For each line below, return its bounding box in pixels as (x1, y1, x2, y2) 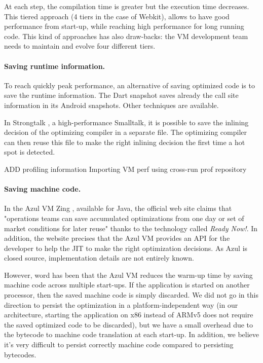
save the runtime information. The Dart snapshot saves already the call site (4, 90, 239, 100)
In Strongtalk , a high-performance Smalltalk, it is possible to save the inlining (4, 117, 249, 127)
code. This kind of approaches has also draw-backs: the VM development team (4, 30, 248, 41)
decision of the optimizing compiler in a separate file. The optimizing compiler (4, 127, 247, 137)
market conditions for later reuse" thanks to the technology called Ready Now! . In (4, 223, 258, 233)
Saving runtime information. (4, 60, 105, 71)
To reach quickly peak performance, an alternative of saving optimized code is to (4, 80, 255, 90)
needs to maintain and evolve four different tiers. (4, 41, 156, 51)
